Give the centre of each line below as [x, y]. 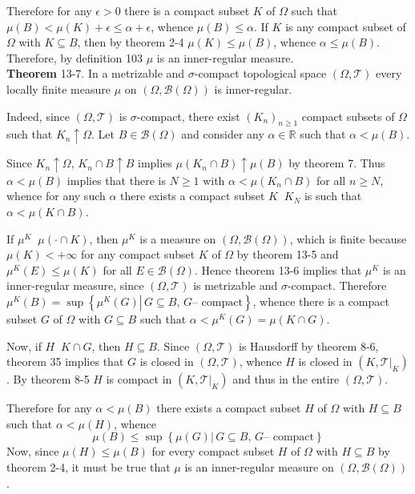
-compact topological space [260, 73]
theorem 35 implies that [65, 361]
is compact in [139, 379]
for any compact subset [138, 254]
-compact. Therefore [337, 285]
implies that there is [116, 180]
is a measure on [178, 238]
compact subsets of [348, 116]
